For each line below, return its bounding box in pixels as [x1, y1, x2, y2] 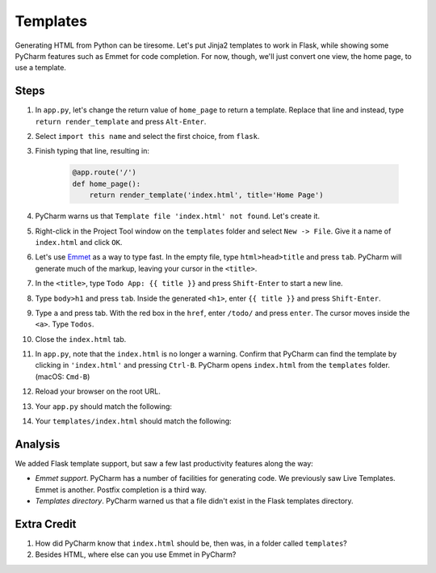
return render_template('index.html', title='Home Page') [89, 191, 324, 200]
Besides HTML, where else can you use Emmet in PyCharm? [35, 550, 237, 559]
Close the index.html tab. [35, 334, 127, 343]
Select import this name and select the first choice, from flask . [35, 132, 260, 141]
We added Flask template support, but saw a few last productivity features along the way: [15, 458, 314, 468]
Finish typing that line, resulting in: [35, 146, 149, 156]
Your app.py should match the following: [35, 401, 173, 411]
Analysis [15, 437, 61, 451]
